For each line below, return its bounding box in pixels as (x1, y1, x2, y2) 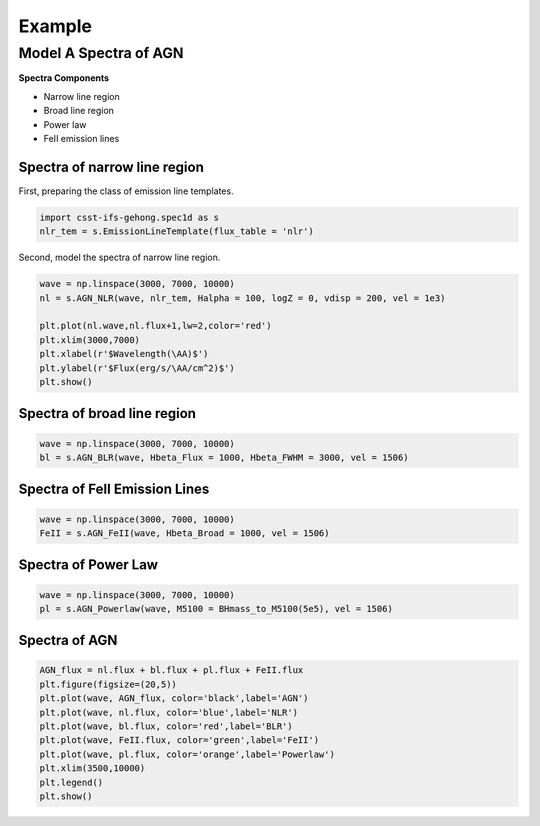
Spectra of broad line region (18, 405, 197, 422)
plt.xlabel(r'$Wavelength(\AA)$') (39, 348, 209, 360)
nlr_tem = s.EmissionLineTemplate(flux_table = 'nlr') (39, 226, 314, 237)
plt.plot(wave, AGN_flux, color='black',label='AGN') (39, 693, 309, 704)
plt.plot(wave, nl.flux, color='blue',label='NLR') (39, 706, 299, 718)
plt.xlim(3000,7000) (39, 334, 140, 345)
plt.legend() (39, 776, 104, 788)
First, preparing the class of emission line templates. (18, 185, 234, 197)
